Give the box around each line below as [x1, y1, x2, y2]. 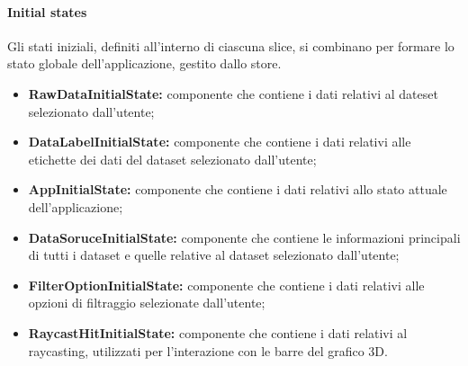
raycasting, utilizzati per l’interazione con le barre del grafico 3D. [28, 341, 388, 360]
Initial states [7, 2, 87, 21]
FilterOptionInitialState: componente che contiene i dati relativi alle [28, 275, 425, 294]
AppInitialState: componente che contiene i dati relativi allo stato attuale [28, 180, 447, 199]
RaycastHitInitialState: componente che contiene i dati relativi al [28, 323, 408, 342]
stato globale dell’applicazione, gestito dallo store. [7, 54, 282, 73]
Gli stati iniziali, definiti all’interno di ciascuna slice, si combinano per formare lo [7, 36, 454, 55]
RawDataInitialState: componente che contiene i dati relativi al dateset [28, 84, 438, 103]
